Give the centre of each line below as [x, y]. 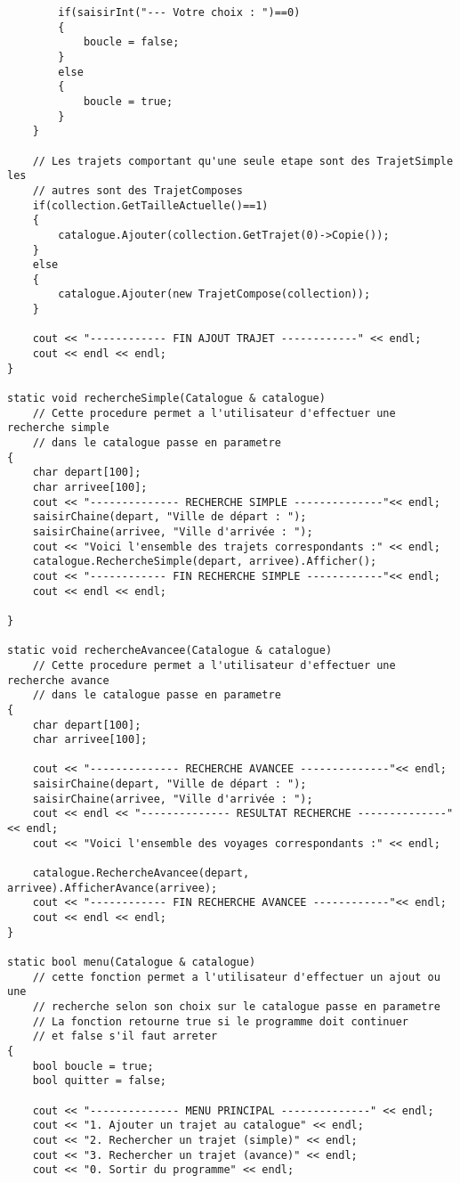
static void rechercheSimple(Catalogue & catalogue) [166, 399]
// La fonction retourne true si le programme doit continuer [221, 1021]
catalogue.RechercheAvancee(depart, [141, 873]
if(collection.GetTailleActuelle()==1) [150, 205]
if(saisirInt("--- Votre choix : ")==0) [179, 12]
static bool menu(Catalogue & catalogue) [132, 962]
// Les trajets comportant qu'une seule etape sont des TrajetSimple [243, 161]
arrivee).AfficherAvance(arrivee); [113, 888]
